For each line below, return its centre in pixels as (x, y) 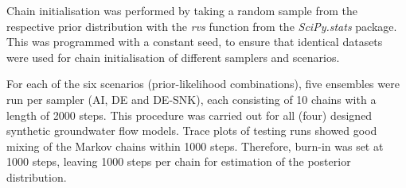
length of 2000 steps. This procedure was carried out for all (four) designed (189, 115)
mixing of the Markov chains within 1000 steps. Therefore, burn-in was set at (195, 146)
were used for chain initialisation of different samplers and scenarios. (173, 57)
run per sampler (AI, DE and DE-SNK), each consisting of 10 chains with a (191, 99)
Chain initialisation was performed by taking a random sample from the (182, 10)
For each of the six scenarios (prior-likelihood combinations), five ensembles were (203, 84)
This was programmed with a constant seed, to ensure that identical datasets (195, 42)
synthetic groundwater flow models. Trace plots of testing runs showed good (192, 130)
